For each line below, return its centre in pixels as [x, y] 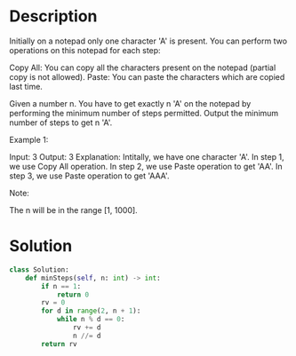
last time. [26, 86]
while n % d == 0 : [91, 320]
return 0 [73, 295]
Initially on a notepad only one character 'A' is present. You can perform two [148, 41]
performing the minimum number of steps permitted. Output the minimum [144, 113]
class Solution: [39, 269]
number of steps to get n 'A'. [61, 123]
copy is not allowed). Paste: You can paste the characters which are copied [147, 76]
